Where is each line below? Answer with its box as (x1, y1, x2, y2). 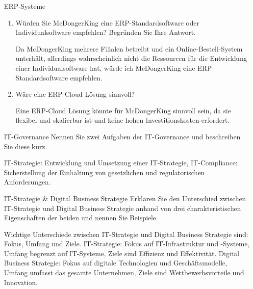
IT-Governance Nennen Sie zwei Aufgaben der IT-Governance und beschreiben (4, 131, 241, 141)
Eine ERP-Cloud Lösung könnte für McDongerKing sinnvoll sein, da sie (15, 105, 231, 115)
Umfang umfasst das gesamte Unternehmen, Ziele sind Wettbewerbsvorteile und (4, 267, 244, 278)
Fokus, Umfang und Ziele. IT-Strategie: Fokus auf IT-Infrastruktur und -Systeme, (4, 238, 250, 249)
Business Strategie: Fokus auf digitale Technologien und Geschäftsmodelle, (4, 258, 228, 268)
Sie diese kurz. (4, 141, 47, 151)
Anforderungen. (4, 177, 51, 187)
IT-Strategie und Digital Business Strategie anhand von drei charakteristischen (4, 203, 241, 213)
